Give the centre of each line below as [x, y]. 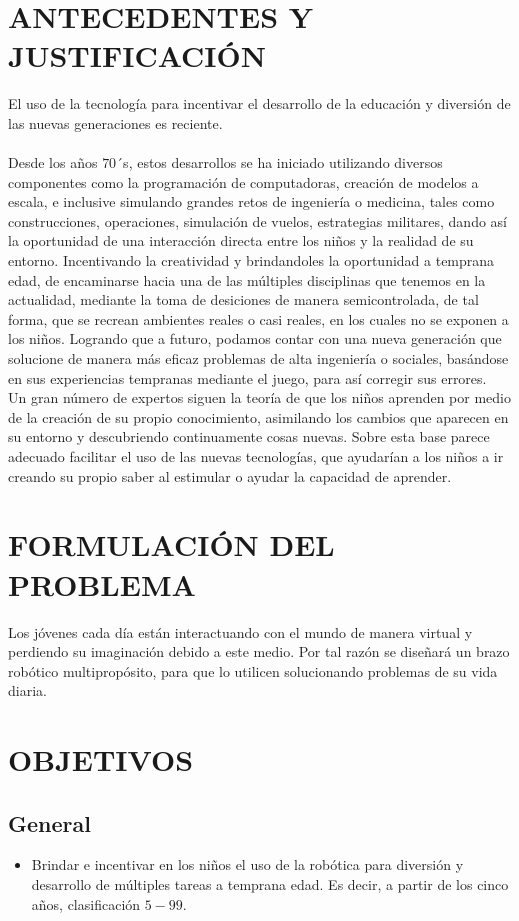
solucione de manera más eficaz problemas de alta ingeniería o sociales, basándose [258, 358]
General [49, 822]
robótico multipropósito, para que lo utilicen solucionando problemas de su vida [253, 670]
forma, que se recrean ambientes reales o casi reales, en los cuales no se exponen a [258, 318]
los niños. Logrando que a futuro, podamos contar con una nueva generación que [255, 338]
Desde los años [53, 162]
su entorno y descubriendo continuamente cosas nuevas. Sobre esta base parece [249, 436]
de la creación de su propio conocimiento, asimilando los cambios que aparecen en [258, 416]
